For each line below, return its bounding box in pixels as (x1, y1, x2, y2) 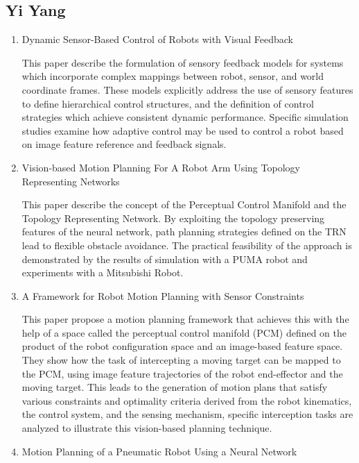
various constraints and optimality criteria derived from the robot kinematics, (21, 393, 352, 407)
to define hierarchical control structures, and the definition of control (21, 96, 314, 110)
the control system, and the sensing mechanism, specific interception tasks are (21, 407, 353, 421)
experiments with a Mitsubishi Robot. (21, 265, 184, 280)
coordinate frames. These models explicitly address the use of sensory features (21, 82, 353, 96)
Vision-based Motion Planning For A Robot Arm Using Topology (21, 160, 300, 174)
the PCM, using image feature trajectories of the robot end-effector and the (21, 366, 343, 380)
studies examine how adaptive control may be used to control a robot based (21, 123, 344, 137)
